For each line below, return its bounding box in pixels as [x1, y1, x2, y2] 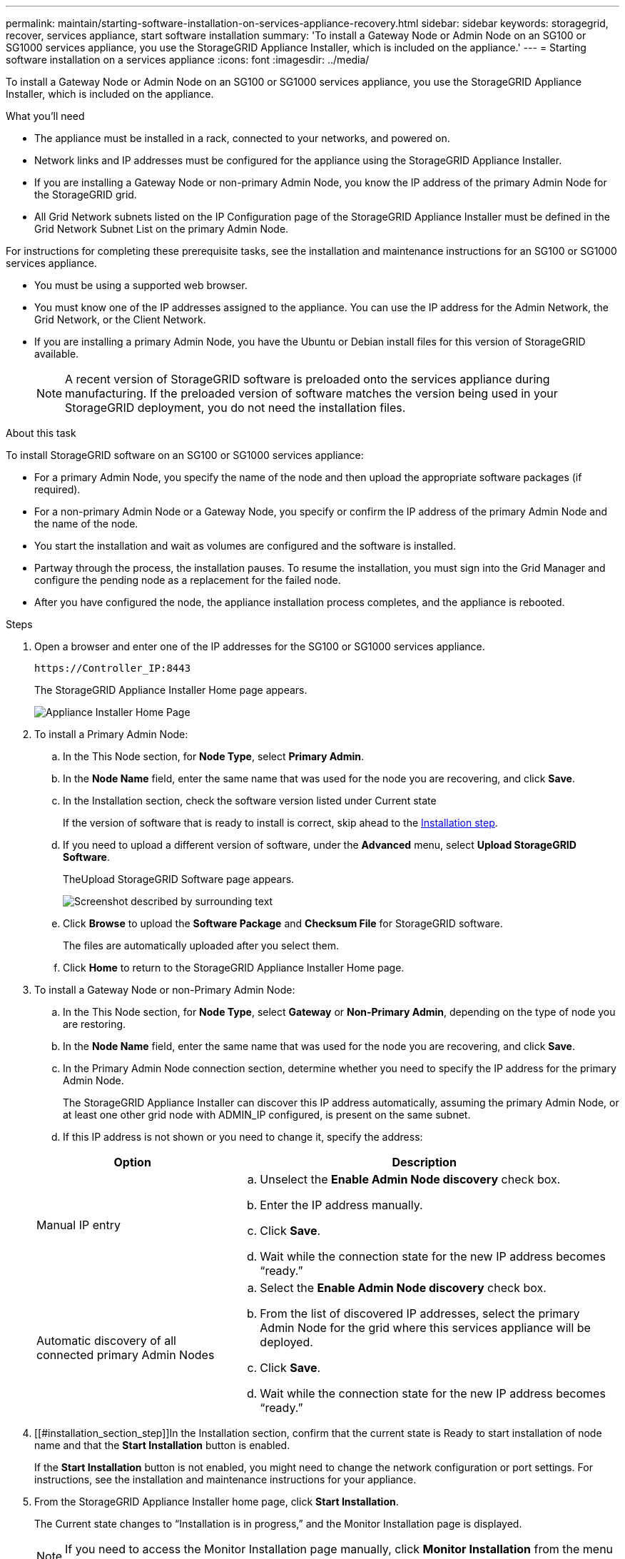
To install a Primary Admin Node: [34, 728, 188, 740]
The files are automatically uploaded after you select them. [63, 939, 339, 952]
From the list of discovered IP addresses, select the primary [260, 1306, 580, 1321]
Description [392, 1155, 457, 1169]
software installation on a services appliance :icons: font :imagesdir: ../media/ [6, 54, 370, 66]
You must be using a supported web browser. [34, 279, 248, 291]
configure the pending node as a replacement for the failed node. [34, 574, 341, 586]
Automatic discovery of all [36, 1333, 176, 1348]
